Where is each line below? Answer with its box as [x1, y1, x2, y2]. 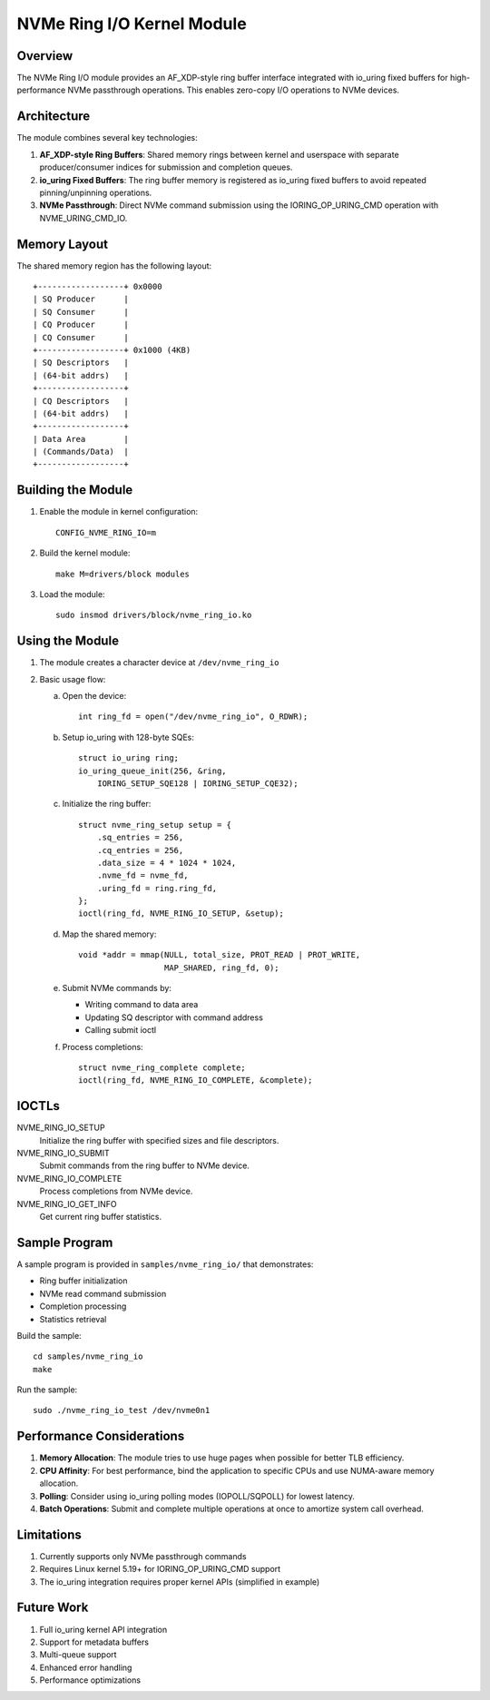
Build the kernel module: [39, 547, 131, 558]
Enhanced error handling [39, 1662, 132, 1673]
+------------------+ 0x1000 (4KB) [33, 345, 191, 355]
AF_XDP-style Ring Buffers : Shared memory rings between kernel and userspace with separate [39, 149, 399, 160]
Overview [16, 48, 73, 64]
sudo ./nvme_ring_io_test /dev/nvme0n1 [33, 1405, 211, 1416]
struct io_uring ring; [78, 753, 180, 763]
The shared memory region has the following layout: [16, 260, 212, 271]
